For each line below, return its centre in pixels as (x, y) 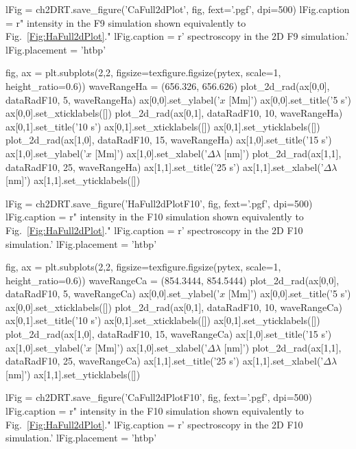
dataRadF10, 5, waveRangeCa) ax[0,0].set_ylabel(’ (113, 293)
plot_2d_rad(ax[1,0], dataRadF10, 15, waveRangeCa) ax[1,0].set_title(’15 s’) (169, 334)
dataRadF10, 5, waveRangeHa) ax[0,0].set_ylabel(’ (113, 99)
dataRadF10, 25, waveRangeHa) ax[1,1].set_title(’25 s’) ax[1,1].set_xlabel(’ (165, 166)
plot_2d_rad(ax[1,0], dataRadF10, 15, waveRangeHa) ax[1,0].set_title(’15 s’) (169, 140)
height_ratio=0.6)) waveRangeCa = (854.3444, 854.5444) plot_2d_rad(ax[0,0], (173, 280)
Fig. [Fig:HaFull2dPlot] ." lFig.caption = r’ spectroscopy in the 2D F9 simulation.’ (177, 36)
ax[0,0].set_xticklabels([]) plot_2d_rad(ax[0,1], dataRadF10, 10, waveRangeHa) (174, 113)
